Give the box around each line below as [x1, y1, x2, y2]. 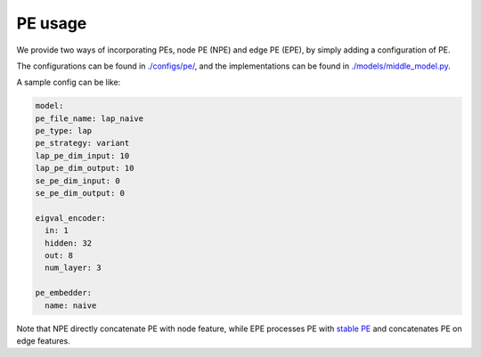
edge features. [16, 335, 70, 346]
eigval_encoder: [35, 213, 107, 223]
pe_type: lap [35, 126, 93, 136]
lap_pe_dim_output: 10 [35, 163, 135, 174]
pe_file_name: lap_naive [35, 113, 144, 124]
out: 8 [45, 250, 74, 260]
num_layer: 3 [45, 263, 102, 273]
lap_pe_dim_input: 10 [35, 150, 130, 160]
